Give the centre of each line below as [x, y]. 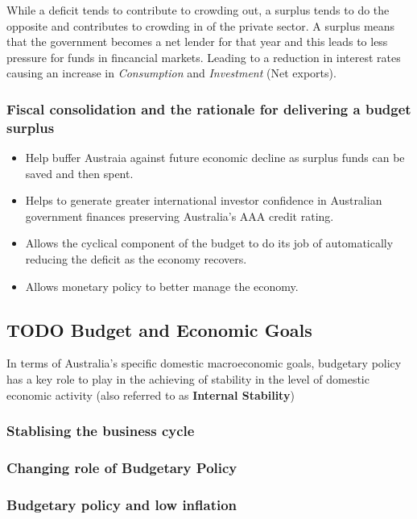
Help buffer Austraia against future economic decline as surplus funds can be [215, 158]
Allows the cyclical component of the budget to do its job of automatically [209, 243]
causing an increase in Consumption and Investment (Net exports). [171, 73]
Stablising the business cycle [101, 431]
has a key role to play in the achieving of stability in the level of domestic [188, 379]
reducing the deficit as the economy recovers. [136, 259]
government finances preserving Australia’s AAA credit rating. [180, 216]
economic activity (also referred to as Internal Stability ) [151, 394]
